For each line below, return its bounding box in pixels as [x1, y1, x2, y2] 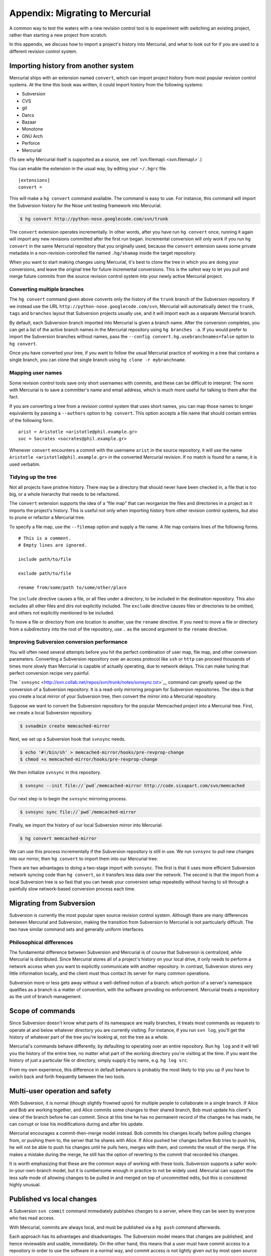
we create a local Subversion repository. [9, 709, 93, 715]
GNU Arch [22, 133, 43, 139]
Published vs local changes [9, 1195, 97, 1203]
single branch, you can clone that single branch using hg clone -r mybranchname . [9, 357, 186, 363]
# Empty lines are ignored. [18, 543, 87, 548]
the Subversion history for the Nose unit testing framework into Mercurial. [9, 202, 162, 208]
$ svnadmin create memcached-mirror [20, 723, 110, 728]
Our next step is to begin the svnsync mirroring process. [9, 796, 127, 802]
